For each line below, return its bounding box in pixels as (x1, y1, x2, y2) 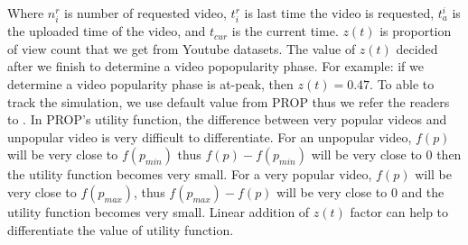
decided (396, 39, 438, 58)
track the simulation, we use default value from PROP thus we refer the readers (7, 92, 450, 111)
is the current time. (231, 22, 339, 41)
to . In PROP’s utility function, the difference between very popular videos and (7, 110, 447, 129)
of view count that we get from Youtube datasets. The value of (7, 39, 356, 58)
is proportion (379, 22, 452, 41)
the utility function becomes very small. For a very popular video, (7, 165, 372, 184)
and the (401, 182, 445, 201)
